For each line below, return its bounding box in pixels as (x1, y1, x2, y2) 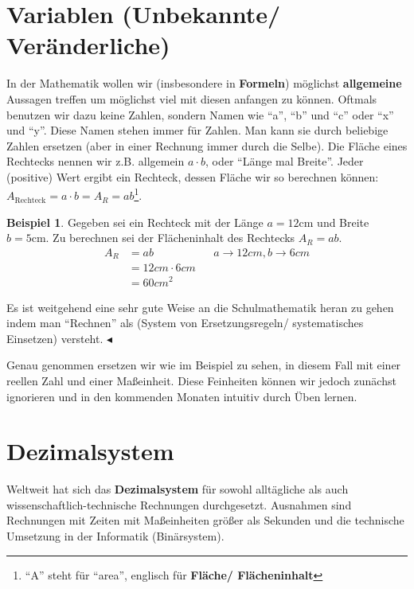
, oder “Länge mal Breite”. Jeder (205, 153, 364, 170)
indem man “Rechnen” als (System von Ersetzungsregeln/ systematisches (6, 314, 364, 331)
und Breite (317, 213, 369, 230)
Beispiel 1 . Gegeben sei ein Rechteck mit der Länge (6, 213, 264, 230)
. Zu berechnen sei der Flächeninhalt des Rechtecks (45, 229, 295, 246)
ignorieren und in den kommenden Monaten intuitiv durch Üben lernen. (6, 388, 357, 404)
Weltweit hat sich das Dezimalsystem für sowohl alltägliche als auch (6, 481, 349, 497)
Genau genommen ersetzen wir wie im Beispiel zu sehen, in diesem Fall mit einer (6, 357, 401, 373)
